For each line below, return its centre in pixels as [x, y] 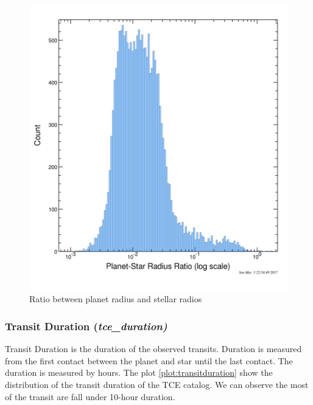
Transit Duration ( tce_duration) [86, 326]
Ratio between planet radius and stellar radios [116, 299]
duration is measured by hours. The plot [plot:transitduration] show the [139, 372]
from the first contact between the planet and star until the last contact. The [149, 360]
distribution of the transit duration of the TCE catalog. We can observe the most [157, 385]
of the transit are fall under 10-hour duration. [90, 396]
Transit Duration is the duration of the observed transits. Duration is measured [153, 349]
